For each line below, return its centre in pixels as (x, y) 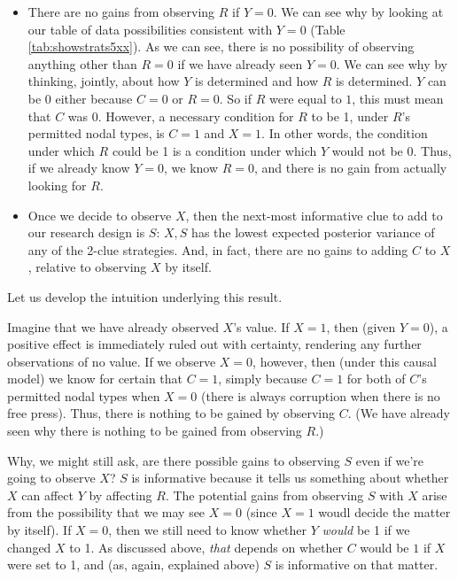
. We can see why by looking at (358, 12)
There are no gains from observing (121, 12)
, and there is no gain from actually (351, 168)
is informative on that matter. (357, 565)
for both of (376, 379)
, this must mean (398, 98)
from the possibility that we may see (106, 512)
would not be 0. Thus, (392, 150)
